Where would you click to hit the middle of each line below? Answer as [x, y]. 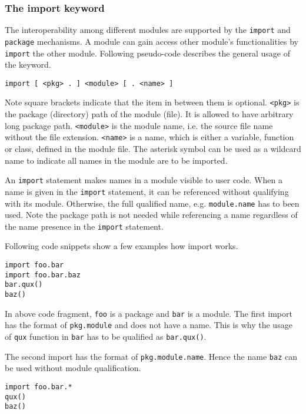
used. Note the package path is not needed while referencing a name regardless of [151, 215]
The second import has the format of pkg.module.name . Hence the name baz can [151, 356]
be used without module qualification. [73, 368]
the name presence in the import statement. [84, 226]
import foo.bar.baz [43, 275]
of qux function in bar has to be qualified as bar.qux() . [106, 336]
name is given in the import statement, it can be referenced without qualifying [147, 191]
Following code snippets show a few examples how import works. [122, 246]
